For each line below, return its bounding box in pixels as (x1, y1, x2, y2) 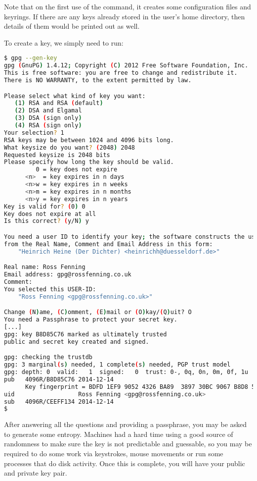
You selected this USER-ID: (4, 285, 96, 293)
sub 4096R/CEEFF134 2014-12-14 (4, 398, 114, 405)
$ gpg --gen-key (4, 54, 57, 62)
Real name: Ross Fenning (4, 264, 86, 271)
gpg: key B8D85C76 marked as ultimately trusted (4, 330, 167, 338)
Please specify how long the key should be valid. (4, 159, 174, 166)
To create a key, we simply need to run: (4, 37, 124, 48)
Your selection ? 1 (4, 129, 64, 136)
